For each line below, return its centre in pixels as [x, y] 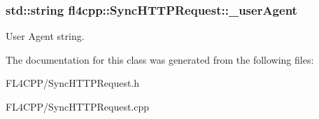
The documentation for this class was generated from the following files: [160, 59]
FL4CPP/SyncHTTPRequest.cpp [78, 106]
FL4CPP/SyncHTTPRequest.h [73, 83]
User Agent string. [45, 36]
